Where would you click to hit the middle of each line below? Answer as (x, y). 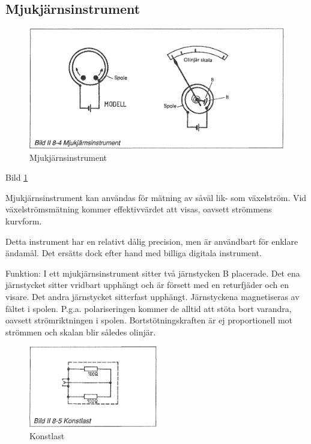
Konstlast (47, 436)
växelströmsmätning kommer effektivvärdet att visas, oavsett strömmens (139, 209)
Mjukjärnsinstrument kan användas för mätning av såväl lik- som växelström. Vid (156, 197)
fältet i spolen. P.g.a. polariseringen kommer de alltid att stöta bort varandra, (149, 308)
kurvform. (24, 220)
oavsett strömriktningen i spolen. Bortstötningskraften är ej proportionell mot (149, 320)
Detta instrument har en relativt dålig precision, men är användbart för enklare (152, 241)
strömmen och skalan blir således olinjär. (81, 331)
